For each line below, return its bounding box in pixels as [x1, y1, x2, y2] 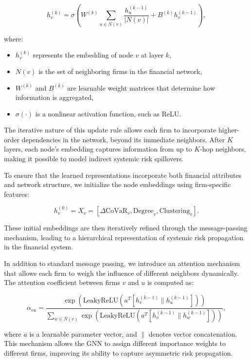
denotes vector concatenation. [148, 328, 237, 339]
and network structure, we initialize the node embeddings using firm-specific [4, 179, 231, 190]
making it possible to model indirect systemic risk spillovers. [4, 153, 184, 164]
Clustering [159, 208, 190, 215]
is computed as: [147, 277, 194, 287]
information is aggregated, [15, 92, 93, 102]
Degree [133, 208, 154, 215]
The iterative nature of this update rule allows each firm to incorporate [4, 125, 216, 135]
